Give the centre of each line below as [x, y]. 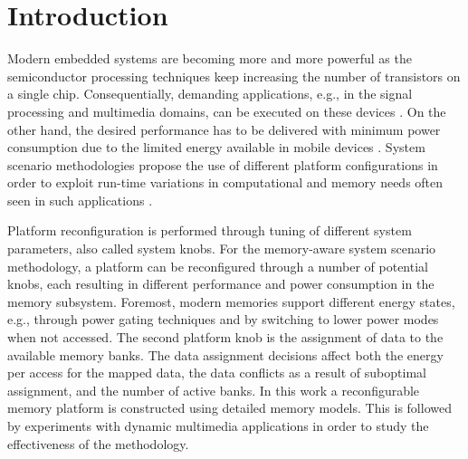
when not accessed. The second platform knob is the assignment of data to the [225, 337]
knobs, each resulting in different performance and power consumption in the [221, 284]
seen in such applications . [80, 200]
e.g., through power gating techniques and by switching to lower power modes [223, 319]
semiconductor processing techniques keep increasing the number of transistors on [234, 76]
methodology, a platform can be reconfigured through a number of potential [218, 266]
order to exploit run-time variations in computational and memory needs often [225, 182]
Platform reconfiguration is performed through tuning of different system [210, 230]
